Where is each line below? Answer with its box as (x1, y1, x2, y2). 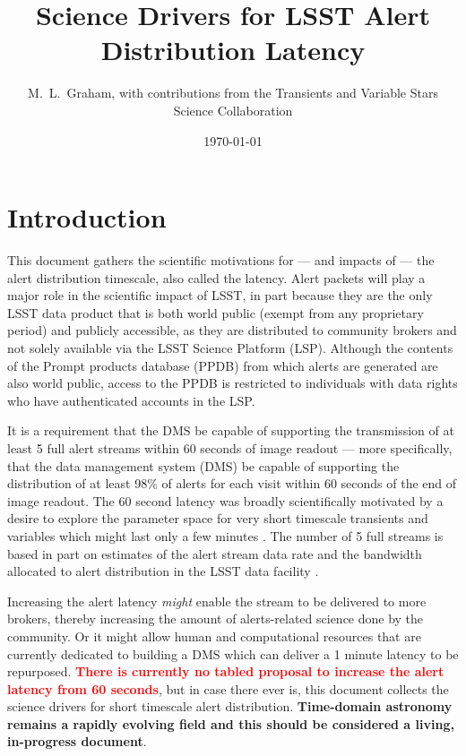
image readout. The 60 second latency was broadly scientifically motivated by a (7, 491, 444, 510)
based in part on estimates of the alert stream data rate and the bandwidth (7, 544, 422, 563)
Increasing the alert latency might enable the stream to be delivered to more (7, 591, 427, 610)
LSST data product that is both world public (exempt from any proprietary (7, 303, 424, 322)
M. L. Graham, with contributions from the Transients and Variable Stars (28, 83, 438, 102)
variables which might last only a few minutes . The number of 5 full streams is (7, 526, 444, 545)
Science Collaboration (173, 100, 293, 119)
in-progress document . (7, 732, 147, 751)
